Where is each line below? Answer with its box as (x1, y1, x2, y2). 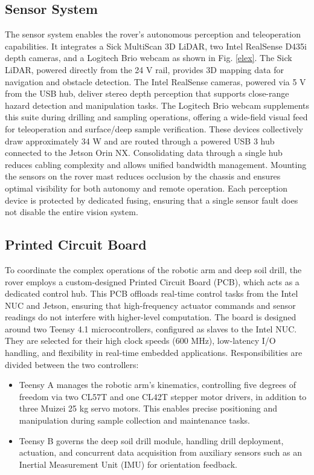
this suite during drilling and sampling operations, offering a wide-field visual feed (5, 111, 308, 123)
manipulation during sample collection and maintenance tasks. (19, 414, 250, 427)
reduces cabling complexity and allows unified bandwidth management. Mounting (5, 158, 307, 170)
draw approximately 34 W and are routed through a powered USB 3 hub (5, 134, 275, 147)
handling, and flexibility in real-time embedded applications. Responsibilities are (5, 346, 303, 359)
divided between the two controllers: (5, 358, 139, 370)
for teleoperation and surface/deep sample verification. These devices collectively (5, 122, 303, 135)
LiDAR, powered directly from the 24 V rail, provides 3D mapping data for (5, 63, 284, 76)
